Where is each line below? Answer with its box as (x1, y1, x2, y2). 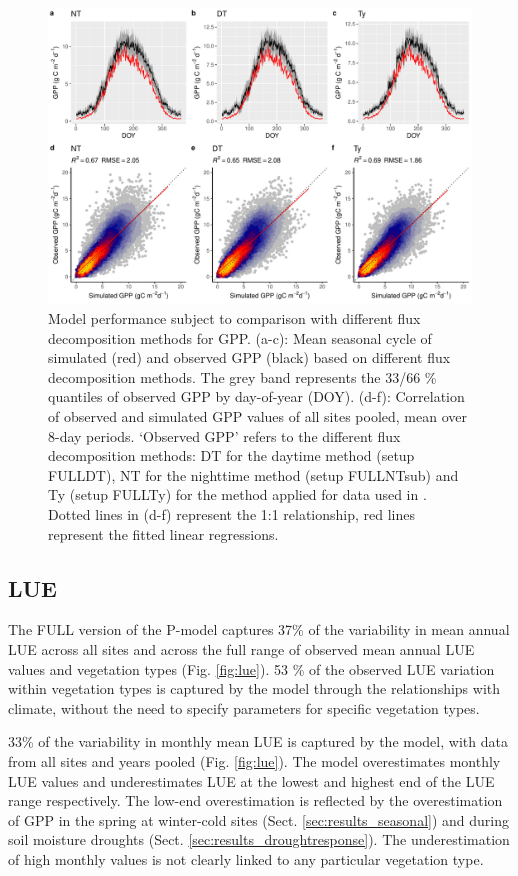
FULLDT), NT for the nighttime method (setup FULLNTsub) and (48, 464, 459, 485)
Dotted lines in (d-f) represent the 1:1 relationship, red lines (48, 504, 416, 524)
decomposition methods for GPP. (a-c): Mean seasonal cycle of (48, 327, 432, 348)
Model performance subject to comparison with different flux (48, 308, 421, 329)
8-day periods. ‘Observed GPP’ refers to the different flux (48, 425, 401, 446)
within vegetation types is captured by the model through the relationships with (8, 678, 501, 699)
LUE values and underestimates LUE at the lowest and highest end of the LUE (8, 770, 495, 791)
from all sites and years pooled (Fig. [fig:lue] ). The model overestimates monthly (8, 750, 501, 771)
